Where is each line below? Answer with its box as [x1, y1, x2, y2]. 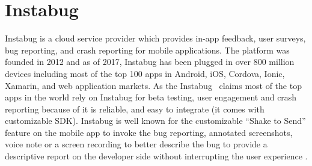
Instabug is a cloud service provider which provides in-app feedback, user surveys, [5, 32, 306, 45]
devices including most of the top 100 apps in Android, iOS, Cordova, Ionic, [5, 67, 285, 79]
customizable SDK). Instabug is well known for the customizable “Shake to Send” [5, 114, 306, 127]
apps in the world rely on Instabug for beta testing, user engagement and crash [5, 91, 297, 103]
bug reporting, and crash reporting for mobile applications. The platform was [5, 43, 290, 56]
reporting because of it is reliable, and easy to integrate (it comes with [5, 102, 265, 115]
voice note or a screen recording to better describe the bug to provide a [5, 138, 268, 150]
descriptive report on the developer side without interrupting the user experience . [5, 150, 308, 162]
